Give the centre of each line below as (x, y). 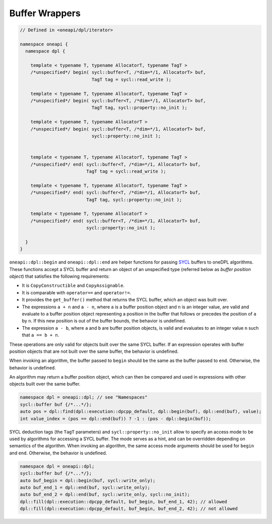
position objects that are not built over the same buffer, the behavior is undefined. (94, 351)
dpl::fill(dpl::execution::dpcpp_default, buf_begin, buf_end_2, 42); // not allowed (129, 509)
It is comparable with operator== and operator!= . (77, 292)
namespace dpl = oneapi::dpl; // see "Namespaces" (84, 397)
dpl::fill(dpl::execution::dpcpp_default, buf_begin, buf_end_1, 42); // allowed (124, 502)
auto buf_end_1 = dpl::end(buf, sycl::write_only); (85, 487)
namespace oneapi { (44, 44)
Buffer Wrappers (45, 13)
